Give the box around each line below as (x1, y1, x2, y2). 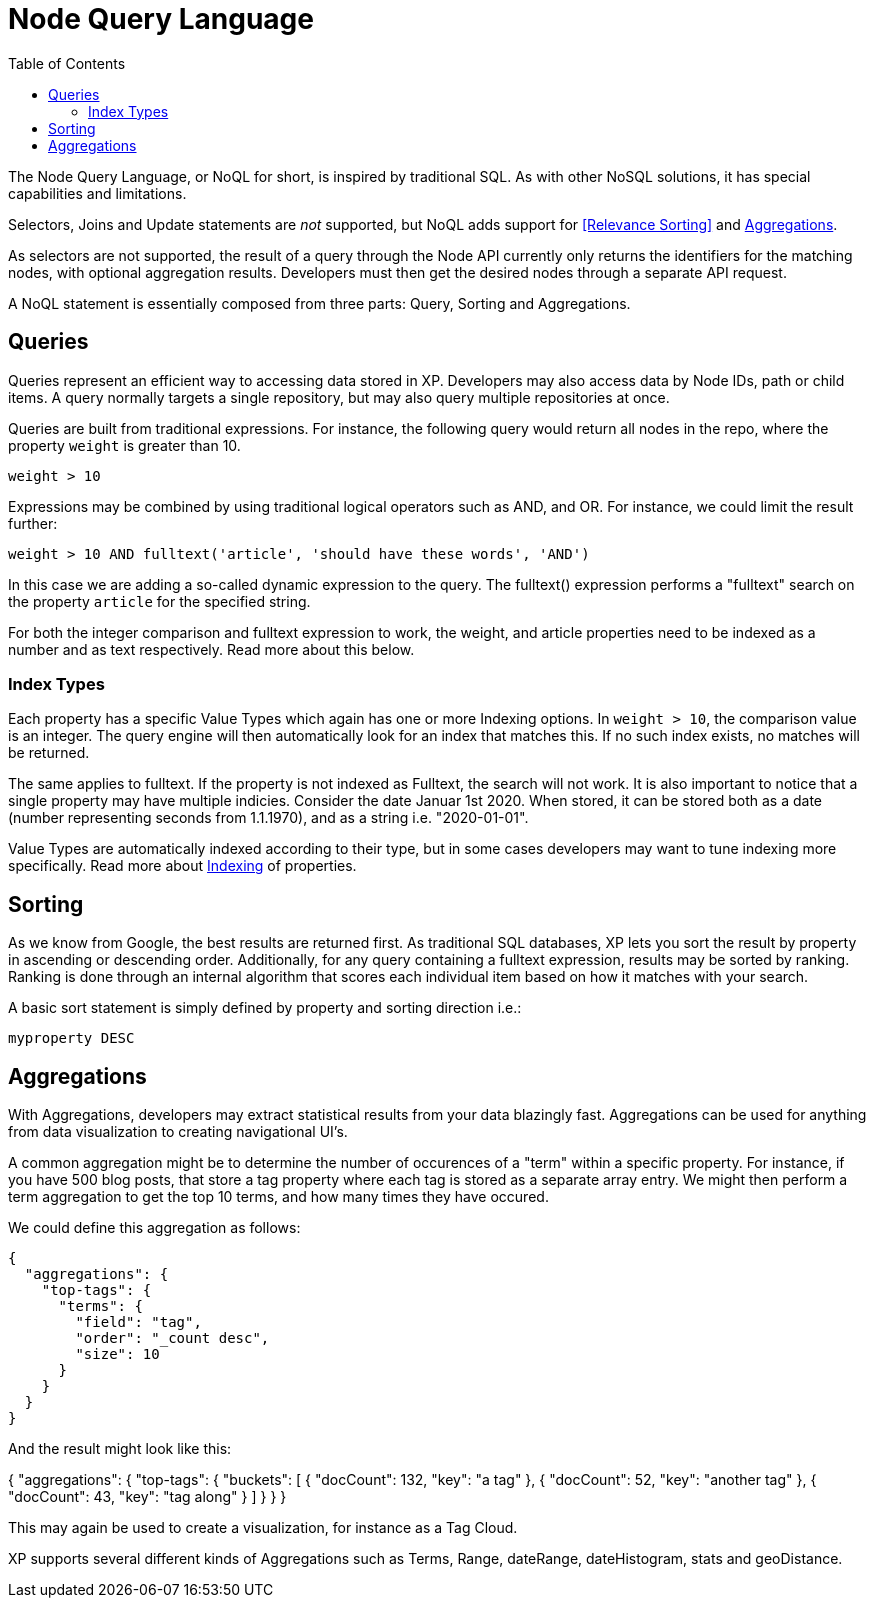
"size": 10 (75, 1346, 160, 1363)
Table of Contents (8, 54, 126, 72)
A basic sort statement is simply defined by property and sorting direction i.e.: (8, 999, 522, 1017)
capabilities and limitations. (8, 184, 187, 202)
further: (8, 514, 58, 532)
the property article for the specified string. (8, 592, 311, 610)
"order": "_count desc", (75, 1330, 270, 1347)
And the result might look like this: (8, 1440, 232, 1458)
